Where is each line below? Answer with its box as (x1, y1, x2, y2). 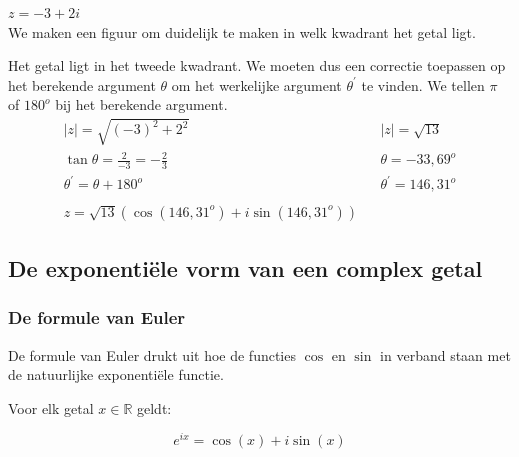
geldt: (136, 397, 172, 418)
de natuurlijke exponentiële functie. (8, 364, 224, 385)
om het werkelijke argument (171, 74, 342, 95)
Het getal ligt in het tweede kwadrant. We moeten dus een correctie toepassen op (8, 55, 506, 76)
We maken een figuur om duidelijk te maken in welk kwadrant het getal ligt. (8, 21, 476, 42)
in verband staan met (380, 344, 511, 365)
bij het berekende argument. (55, 94, 228, 115)
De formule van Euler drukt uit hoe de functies (8, 344, 296, 365)
